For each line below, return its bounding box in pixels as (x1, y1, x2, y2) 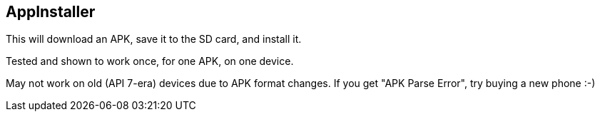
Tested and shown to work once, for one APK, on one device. (6, 55, 294, 68)
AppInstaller (6, 3, 96, 21)
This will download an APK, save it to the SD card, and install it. (6, 33, 302, 46)
